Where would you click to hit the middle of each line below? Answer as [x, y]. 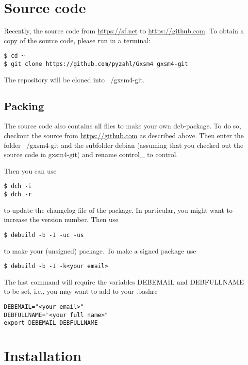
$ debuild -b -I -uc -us [44, 235]
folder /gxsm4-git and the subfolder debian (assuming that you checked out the [124, 145]
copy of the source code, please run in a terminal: [77, 40]
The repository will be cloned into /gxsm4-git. [74, 79]
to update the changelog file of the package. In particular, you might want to [118, 210]
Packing [24, 105]
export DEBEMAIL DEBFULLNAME [51, 323]
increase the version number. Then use [61, 219]
